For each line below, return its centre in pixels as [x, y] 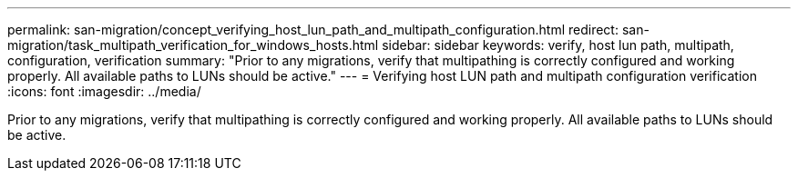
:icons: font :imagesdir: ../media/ [104, 91]
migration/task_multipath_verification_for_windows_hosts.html [193, 45]
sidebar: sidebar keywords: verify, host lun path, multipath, [558, 45]
